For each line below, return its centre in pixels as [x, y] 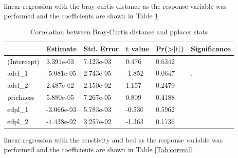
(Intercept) [24, 61]
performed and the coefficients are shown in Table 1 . [82, 15]
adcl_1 [18, 73]
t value [137, 48]
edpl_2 [18, 121]
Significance [211, 48]
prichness [21, 97]
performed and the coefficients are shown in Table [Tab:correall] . [100, 149]
